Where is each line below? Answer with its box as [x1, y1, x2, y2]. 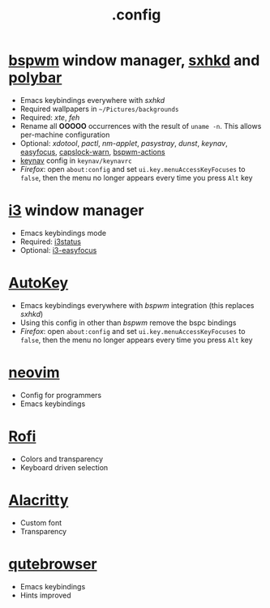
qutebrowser [8, 554, 97, 573]
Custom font [19, 517, 62, 528]
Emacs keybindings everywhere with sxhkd [19, 95, 165, 105]
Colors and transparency [19, 454, 104, 464]
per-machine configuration [19, 130, 110, 139]
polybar [8, 69, 62, 87]
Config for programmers [19, 390, 102, 400]
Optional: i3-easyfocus [19, 245, 97, 255]
